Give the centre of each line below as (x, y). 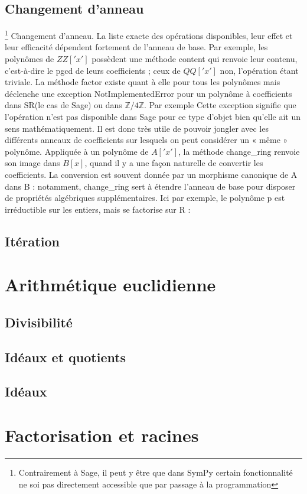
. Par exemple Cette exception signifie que (220, 105)
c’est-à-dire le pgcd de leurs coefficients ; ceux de (93, 70)
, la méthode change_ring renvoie (239, 151)
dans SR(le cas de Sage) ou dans (63, 105)
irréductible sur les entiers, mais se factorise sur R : (98, 209)
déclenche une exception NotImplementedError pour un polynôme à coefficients (148, 93)
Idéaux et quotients (66, 357)
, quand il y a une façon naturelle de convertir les (174, 163)
